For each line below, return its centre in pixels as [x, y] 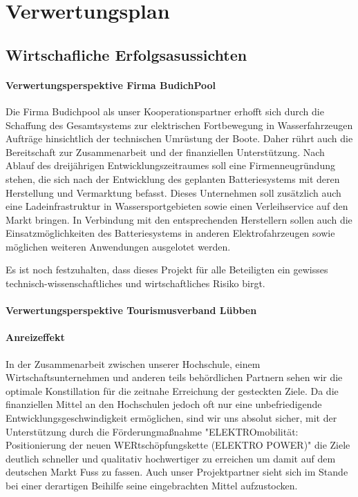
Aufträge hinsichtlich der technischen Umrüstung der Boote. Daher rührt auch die [179, 138]
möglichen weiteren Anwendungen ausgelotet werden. [118, 246]
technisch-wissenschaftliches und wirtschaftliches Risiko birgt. [135, 283]
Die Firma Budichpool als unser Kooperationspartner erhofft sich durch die [165, 111]
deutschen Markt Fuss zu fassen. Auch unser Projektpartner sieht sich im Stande [177, 472]
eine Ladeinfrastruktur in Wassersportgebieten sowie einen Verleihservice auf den [177, 206]
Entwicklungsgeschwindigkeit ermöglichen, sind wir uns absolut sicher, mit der [171, 418]
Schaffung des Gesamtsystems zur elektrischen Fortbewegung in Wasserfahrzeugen [179, 125]
